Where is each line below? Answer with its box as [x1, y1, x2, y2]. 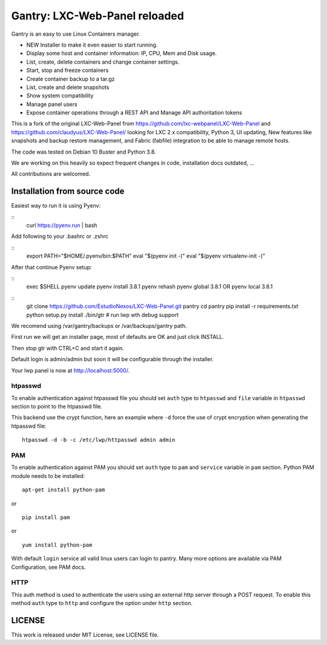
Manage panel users [26, 100, 78, 108]
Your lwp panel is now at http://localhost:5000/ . [11, 367, 130, 374]
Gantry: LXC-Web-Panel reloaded [11, 9, 184, 22]
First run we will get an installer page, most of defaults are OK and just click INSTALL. [11, 333, 224, 341]
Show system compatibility [26, 92, 94, 99]
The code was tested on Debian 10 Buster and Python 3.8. [11, 148, 156, 156]
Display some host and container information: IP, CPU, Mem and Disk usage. [26, 50, 217, 57]
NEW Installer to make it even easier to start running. [26, 41, 158, 48]
